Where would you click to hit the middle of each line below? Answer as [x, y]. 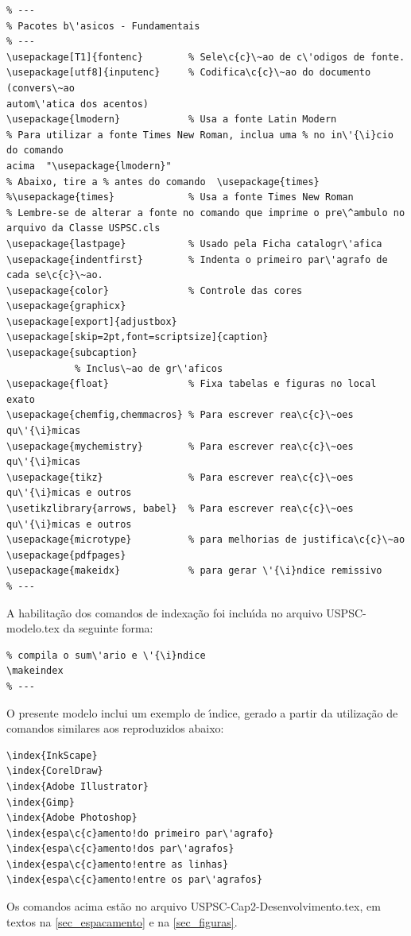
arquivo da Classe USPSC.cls [83, 228]
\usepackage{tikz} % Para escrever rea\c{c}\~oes [180, 477]
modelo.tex [33, 628]
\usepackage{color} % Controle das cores [155, 290]
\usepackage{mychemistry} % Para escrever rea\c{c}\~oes [180, 446]
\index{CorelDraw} [55, 771]
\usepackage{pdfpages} [66, 555]
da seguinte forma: [108, 628]
